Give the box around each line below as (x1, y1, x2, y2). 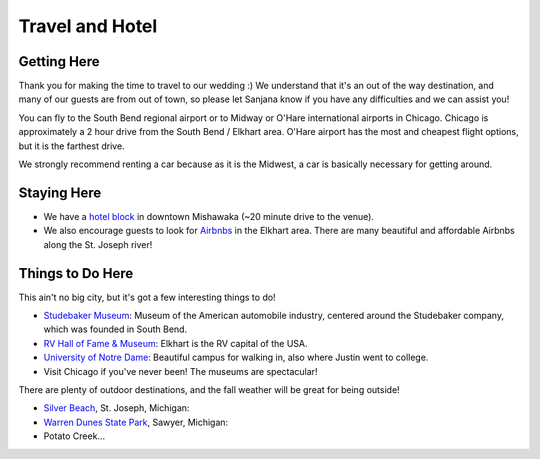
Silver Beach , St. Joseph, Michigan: (43, 402, 190, 414)
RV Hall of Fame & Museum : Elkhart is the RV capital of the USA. (43, 337, 309, 349)
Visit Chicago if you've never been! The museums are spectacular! (43, 365, 318, 377)
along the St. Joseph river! (43, 238, 153, 250)
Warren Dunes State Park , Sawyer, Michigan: (43, 416, 229, 428)
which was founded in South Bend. (43, 323, 188, 335)
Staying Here (18, 184, 102, 201)
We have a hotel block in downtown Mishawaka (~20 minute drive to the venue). (43, 210, 375, 222)
